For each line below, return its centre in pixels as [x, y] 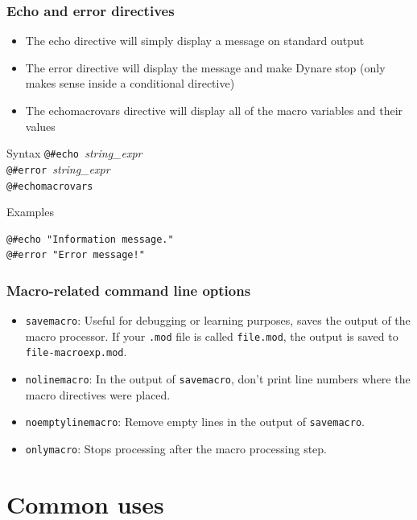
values [40, 126]
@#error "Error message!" [76, 255]
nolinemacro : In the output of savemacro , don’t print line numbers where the [218, 379]
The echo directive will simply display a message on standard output [195, 41]
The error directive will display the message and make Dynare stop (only [205, 67]
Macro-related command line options [129, 290]
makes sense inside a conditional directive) [130, 83]
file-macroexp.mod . [76, 352]
